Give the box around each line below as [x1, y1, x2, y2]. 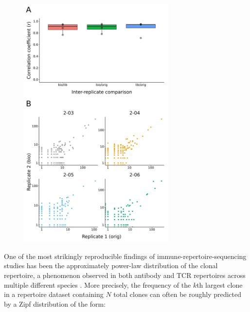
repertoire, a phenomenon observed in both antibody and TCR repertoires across [4, 270, 246, 280]
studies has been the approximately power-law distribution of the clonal [4, 260, 218, 271]
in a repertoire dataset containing [4, 289, 104, 299]
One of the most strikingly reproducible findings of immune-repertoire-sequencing [4, 251, 247, 261]
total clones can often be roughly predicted [113, 289, 242, 299]
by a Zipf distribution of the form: [4, 298, 106, 309]
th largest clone [196, 279, 243, 290]
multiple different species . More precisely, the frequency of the [4, 279, 191, 290]
